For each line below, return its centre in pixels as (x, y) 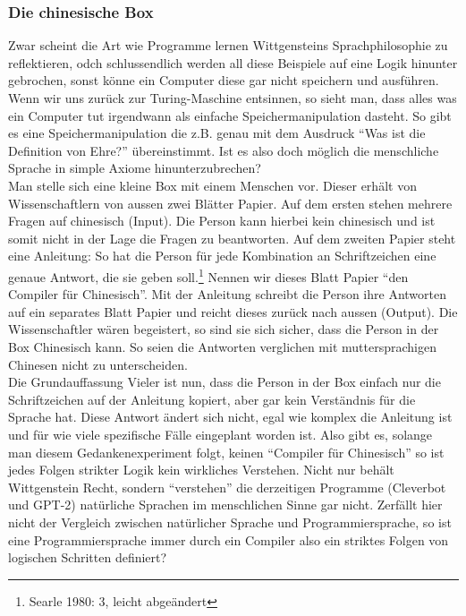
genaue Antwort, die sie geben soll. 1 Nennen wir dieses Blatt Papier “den (208, 275)
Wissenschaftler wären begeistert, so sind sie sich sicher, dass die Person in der (224, 329)
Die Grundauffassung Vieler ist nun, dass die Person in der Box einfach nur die (225, 382)
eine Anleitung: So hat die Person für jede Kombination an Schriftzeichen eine (222, 256)
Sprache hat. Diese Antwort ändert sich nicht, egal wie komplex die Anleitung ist (230, 417)
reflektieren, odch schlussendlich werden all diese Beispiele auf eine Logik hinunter (233, 62)
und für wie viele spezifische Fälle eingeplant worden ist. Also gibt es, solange (220, 434)
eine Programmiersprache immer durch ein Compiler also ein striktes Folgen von (229, 539)
